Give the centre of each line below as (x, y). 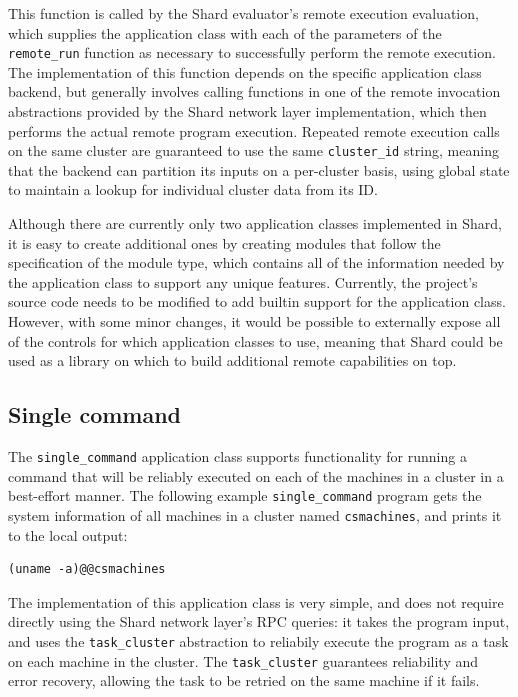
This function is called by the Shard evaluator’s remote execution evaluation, (243, 13)
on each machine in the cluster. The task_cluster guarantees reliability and (243, 660)
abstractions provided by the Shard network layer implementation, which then (247, 111)
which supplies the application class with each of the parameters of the (225, 32)
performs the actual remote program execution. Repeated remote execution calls (254, 130)
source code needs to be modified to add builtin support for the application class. (257, 301)
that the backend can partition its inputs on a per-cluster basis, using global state (259, 169)
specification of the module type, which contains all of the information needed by (256, 262)
